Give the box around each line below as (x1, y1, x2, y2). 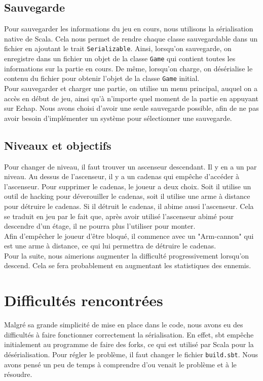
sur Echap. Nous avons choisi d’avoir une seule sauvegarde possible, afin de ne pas (4, 103, 259, 113)
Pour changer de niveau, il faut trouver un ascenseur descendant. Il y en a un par (4, 161, 257, 172)
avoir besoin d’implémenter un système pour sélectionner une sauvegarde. (4, 112, 232, 123)
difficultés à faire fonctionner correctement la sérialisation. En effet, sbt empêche (4, 329, 254, 340)
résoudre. (4, 369, 32, 379)
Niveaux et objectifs (4, 137, 111, 153)
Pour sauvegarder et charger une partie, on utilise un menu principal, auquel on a (4, 82, 257, 93)
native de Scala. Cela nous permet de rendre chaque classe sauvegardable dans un (4, 33, 258, 44)
